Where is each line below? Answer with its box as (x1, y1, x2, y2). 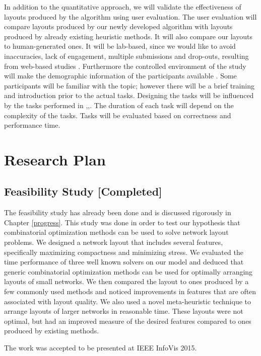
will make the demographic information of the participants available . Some (4, 70, 237, 81)
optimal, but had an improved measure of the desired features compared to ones (4, 315, 251, 326)
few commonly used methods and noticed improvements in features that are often (4, 286, 256, 297)
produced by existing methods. (4, 325, 99, 336)
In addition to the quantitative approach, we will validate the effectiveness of (4, 2, 241, 12)
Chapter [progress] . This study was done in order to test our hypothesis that (4, 217, 240, 227)
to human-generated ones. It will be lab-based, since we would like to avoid (4, 41, 236, 51)
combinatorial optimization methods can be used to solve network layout (4, 227, 229, 237)
